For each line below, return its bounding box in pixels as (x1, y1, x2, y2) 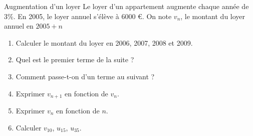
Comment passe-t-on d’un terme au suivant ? (16, 71, 155, 81)
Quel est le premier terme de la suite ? (16, 54, 134, 65)
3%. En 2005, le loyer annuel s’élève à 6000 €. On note (4, 11, 172, 21)
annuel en (4, 21, 34, 31)
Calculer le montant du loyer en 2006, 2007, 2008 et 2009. (16, 37, 193, 48)
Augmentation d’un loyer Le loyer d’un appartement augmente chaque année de (4, 1, 249, 11)
